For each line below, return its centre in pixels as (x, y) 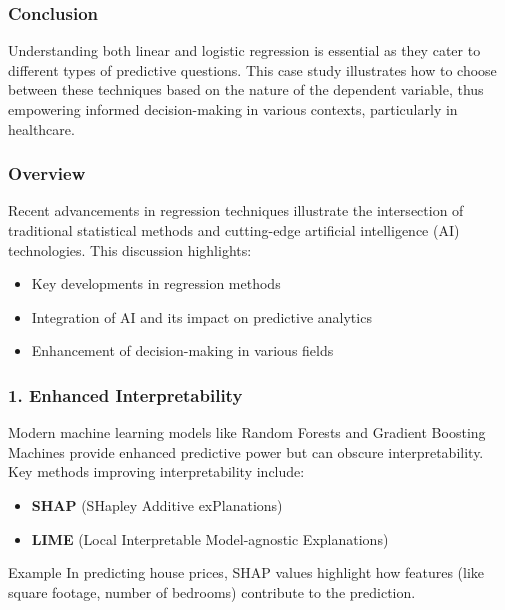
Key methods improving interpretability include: (156, 471)
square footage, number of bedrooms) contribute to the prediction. (212, 591)
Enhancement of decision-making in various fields (182, 350)
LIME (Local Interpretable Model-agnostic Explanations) (210, 538)
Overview (47, 173)
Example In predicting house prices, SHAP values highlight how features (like (246, 572)
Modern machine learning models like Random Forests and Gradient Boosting (247, 432)
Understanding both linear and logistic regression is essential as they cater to (244, 50)
